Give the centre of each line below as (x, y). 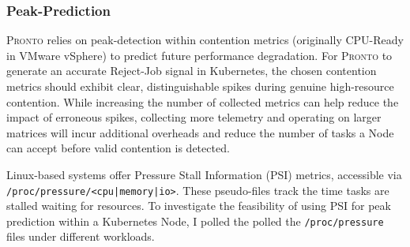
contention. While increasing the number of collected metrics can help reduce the (203, 101)
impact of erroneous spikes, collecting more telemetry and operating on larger (194, 117)
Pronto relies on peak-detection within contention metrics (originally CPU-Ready (205, 40)
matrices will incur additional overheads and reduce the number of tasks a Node (200, 132)
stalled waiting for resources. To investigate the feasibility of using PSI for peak (199, 206)
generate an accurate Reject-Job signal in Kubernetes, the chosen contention (192, 71)
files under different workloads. (81, 236)
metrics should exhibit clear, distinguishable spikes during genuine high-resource (200, 86)
